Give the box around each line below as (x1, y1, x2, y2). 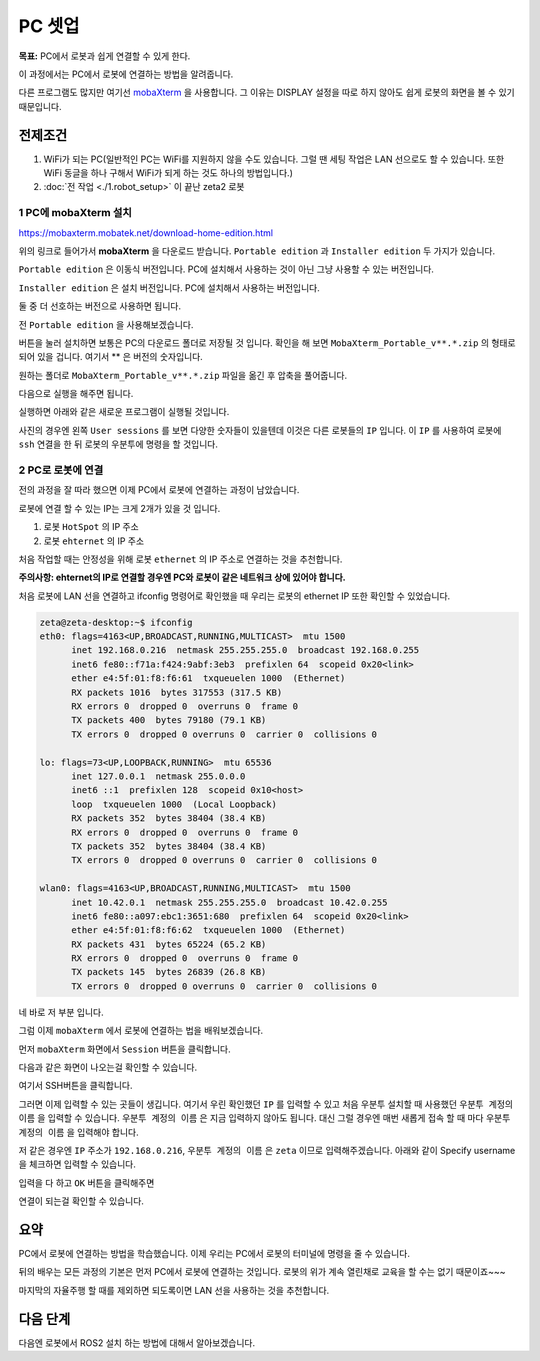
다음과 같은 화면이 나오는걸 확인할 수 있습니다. (18, 1061, 198, 1074)
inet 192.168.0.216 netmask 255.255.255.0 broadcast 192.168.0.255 (71, 645, 420, 656)
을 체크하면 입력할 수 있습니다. (18, 1158, 137, 1170)
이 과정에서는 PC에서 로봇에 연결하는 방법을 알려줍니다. (18, 68, 234, 80)
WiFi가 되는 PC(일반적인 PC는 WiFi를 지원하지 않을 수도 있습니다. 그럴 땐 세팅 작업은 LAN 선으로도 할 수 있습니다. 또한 (43, 153, 505, 165)
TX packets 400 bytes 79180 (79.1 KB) (71, 715, 267, 726)
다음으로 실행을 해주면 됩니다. (18, 388, 134, 400)
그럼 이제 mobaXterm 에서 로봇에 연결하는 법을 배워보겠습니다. (18, 1025, 264, 1037)
